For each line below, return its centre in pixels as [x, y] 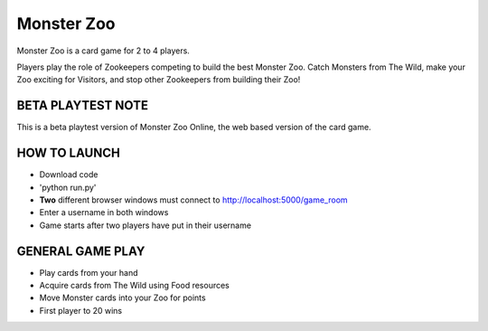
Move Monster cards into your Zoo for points [123, 298]
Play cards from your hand [89, 272]
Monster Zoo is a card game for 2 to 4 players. [103, 51]
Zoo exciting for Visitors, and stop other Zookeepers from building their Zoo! [159, 80]
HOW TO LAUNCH [69, 153]
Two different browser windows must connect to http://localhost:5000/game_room [193, 200]
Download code [69, 175]
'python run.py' [68, 187]
